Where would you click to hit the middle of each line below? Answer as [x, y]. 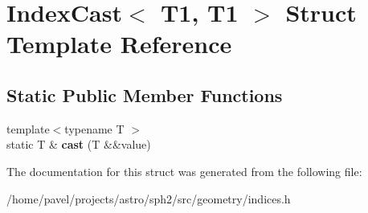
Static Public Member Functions [145, 94]
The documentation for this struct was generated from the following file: [184, 171]
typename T [94, 128]
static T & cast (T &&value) [79, 144]
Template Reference [119, 44]
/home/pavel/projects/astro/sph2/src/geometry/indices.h [149, 198]
